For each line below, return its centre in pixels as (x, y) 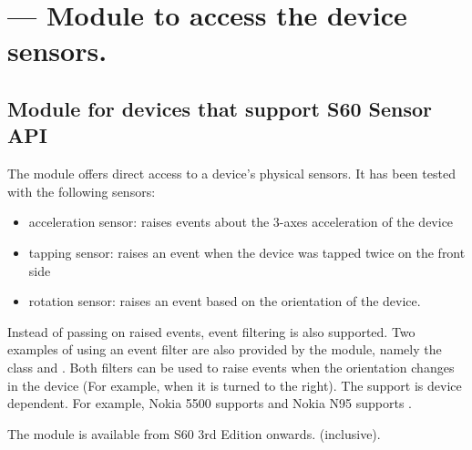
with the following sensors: (82, 191)
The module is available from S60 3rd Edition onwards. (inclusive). (194, 433)
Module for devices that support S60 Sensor (220, 108)
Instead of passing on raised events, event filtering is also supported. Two (211, 331)
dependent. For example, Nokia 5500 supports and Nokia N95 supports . (210, 403)
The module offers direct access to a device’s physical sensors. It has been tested (231, 174)
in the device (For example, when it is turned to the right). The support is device (235, 385)
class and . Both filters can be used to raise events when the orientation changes (231, 367)
